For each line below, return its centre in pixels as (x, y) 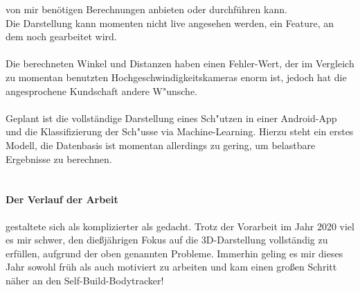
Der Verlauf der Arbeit (62, 199)
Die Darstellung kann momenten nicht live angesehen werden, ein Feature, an (170, 23)
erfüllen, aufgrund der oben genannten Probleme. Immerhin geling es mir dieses (174, 253)
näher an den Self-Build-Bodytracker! (85, 280)
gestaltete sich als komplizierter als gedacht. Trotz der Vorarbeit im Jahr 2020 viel (180, 226)
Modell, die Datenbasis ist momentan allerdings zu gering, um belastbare (161, 145)
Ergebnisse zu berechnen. (59, 158)
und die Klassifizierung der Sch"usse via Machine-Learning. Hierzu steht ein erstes (180, 131)
